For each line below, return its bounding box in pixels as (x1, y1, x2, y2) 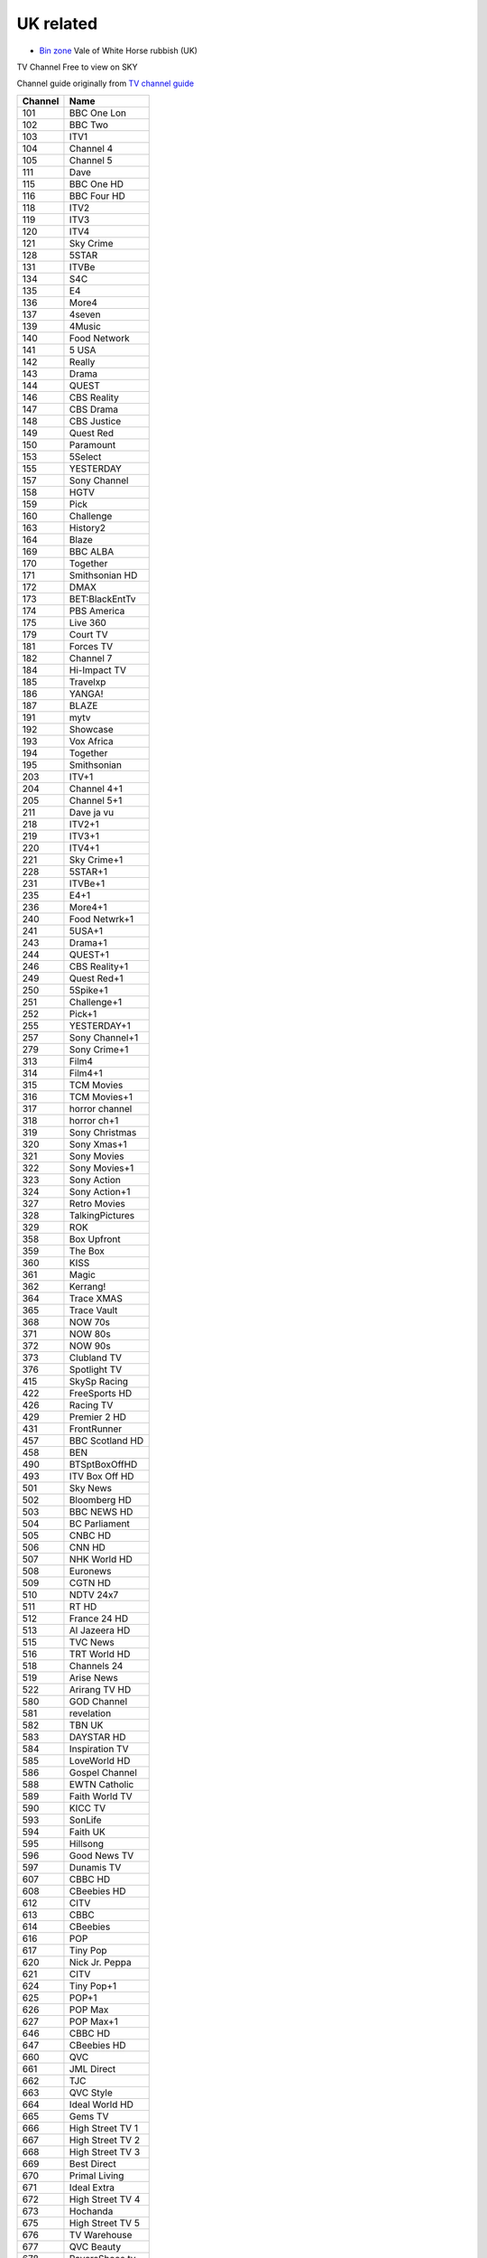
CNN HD (69, 1541, 106, 1554)
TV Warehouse (69, 2228, 133, 2241)
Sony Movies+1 (69, 1162, 134, 1174)
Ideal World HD (69, 2098, 134, 2111)
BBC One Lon (69, 107, 126, 119)
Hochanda (69, 2205, 114, 2217)
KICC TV (69, 1802, 106, 1815)
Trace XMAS (69, 1292, 124, 1304)
